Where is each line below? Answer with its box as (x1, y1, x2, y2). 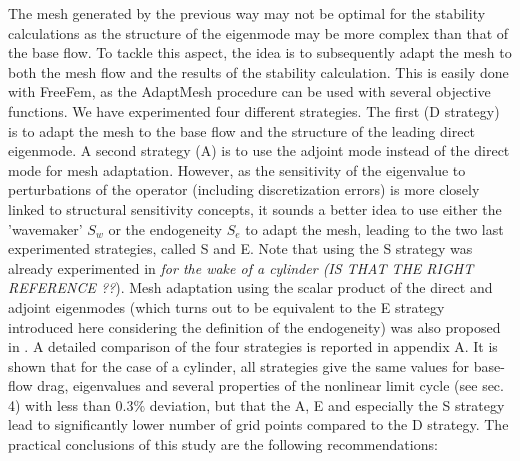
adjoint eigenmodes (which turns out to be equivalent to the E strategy (8, 296, 445, 317)
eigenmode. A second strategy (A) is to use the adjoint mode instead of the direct (8, 140, 510, 161)
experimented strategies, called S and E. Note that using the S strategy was (8, 238, 473, 259)
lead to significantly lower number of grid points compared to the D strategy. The (8, 414, 509, 435)
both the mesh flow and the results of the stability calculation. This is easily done (8, 61, 509, 82)
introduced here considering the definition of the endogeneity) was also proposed (8, 316, 501, 337)
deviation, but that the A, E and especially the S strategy (149, 394, 505, 415)
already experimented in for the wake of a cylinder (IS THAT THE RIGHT (8, 257, 474, 278)
